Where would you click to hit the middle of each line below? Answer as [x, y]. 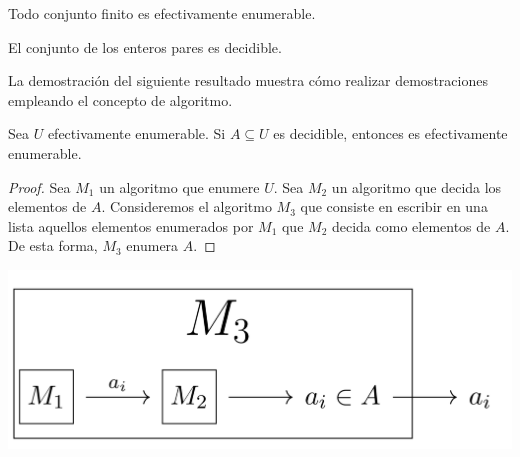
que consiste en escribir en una [394, 206]
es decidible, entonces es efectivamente [390, 133]
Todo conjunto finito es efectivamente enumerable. [162, 13]
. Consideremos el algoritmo [186, 206]
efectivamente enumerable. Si [136, 133]
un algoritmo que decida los [416, 186]
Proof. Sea [39, 186]
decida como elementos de [411, 225]
